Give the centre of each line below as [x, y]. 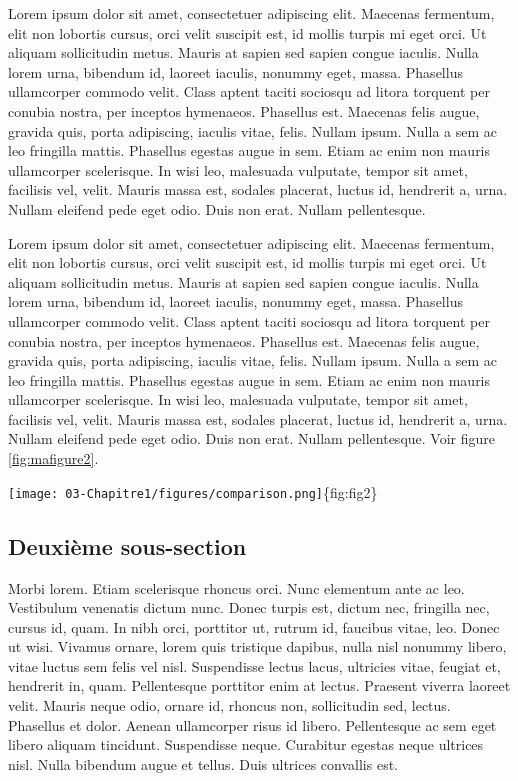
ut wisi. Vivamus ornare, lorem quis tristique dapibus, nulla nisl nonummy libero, [257, 646]
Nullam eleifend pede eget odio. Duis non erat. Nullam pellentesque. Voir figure [251, 438]
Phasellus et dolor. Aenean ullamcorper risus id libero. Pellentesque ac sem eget [252, 724]
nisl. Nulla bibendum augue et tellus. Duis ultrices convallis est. [203, 763]
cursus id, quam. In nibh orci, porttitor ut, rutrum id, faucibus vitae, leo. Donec [254, 626]
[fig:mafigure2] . [53, 458]
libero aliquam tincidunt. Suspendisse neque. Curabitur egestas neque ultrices [246, 744]
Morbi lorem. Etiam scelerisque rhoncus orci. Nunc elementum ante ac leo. [236, 587]
